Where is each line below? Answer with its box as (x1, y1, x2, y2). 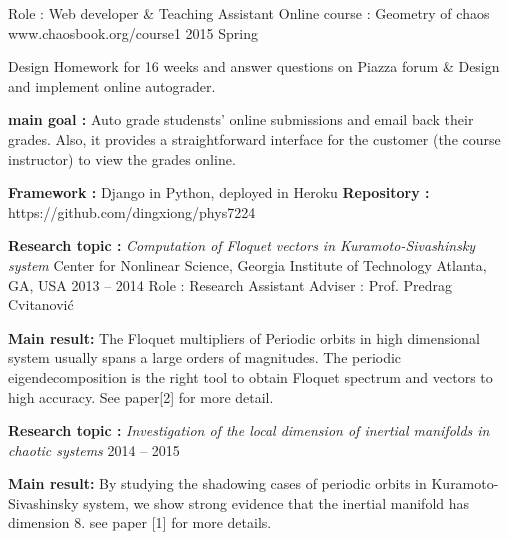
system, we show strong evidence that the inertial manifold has (83, 492, 470, 513)
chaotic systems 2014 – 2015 (8, 439, 180, 460)
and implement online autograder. (8, 75, 216, 96)
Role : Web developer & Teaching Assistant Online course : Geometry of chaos (8, 3, 490, 23)
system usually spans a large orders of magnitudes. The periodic (8, 347, 402, 368)
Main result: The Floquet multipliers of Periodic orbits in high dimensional (8, 327, 480, 348)
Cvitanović (8, 294, 74, 315)
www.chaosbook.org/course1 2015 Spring (8, 22, 258, 43)
